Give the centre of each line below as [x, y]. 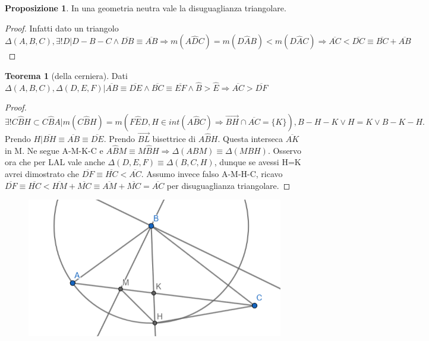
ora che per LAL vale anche [55, 162]
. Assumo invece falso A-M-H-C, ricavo [212, 173]
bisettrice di [174, 138]
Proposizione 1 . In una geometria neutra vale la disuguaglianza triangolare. [146, 8]
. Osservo [285, 150]
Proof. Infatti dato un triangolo [62, 28]
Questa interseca [253, 138]
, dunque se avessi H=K [258, 162]
